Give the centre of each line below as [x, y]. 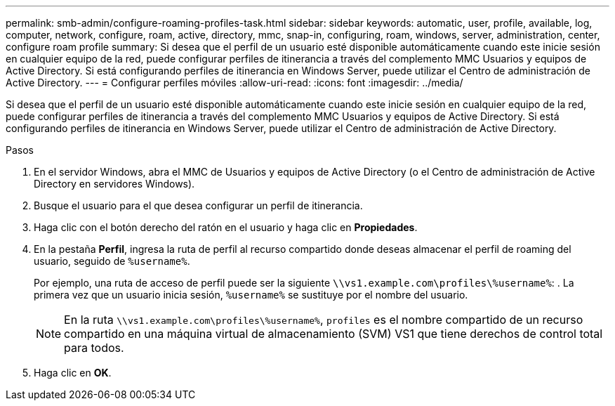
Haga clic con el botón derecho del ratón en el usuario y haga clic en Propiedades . [226, 227]
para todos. [94, 348]
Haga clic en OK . [73, 373]
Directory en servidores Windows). [114, 184]
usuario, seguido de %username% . [112, 261]
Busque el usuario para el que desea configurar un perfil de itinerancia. [198, 205]
